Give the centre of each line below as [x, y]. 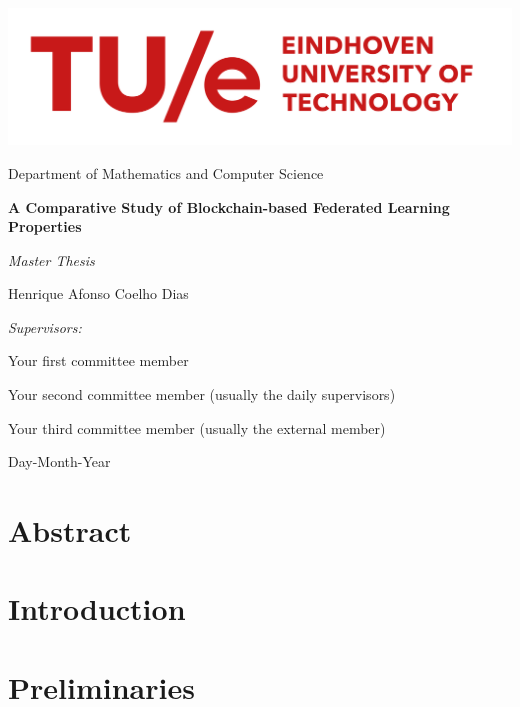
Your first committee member [98, 360]
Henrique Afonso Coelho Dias [98, 293]
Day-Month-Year [59, 461]
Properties [45, 226]
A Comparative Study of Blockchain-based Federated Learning [229, 206]
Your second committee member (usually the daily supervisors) [202, 394]
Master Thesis [51, 259]
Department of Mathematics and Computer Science [166, 172]
